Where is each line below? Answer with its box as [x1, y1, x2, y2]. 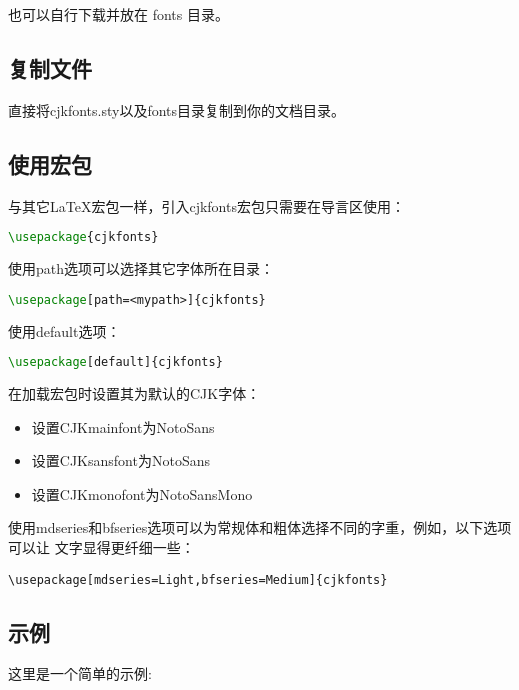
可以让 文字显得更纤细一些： [8, 536, 195, 557]
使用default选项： [8, 320, 121, 341]
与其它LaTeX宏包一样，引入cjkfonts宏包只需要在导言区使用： [8, 195, 405, 216]
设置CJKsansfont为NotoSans [31, 450, 210, 471]
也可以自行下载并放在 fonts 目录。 [8, 4, 229, 24]
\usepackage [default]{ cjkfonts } [8, 355, 223, 370]
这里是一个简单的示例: [8, 663, 152, 684]
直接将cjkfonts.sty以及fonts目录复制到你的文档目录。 [8, 99, 346, 120]
